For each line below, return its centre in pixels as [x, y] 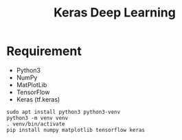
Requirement [44, 51]
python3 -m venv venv [37, 118]
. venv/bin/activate [36, 124]
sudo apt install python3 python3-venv [64, 112]
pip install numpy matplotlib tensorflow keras [76, 130]
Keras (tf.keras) [38, 99]
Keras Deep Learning [115, 13]
